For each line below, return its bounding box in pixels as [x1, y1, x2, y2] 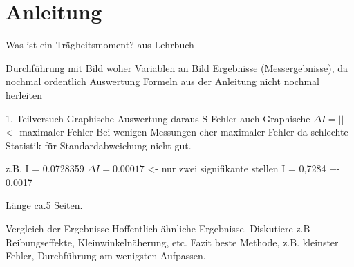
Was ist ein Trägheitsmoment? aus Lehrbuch [6, 37, 194, 52]
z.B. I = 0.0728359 [6, 161, 84, 176]
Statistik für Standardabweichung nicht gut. [6, 138, 192, 152]
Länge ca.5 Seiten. [6, 198, 83, 212]
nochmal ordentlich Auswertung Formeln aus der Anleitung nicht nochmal [6, 74, 319, 89]
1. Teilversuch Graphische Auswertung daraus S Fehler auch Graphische [6, 111, 310, 125]
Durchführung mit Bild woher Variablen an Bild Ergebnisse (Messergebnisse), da [6, 60, 348, 75]
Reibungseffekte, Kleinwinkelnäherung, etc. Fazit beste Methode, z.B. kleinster [6, 234, 339, 249]
